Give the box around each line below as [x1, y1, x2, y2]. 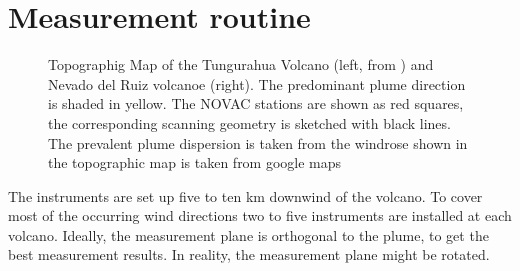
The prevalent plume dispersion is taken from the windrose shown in [48, 132, 468, 153]
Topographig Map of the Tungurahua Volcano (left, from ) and [48, 54, 434, 75]
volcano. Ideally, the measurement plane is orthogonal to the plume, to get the [8, 224, 489, 245]
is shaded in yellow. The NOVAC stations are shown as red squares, [48, 93, 464, 114]
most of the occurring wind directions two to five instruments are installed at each [8, 205, 512, 226]
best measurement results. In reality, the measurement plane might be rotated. [8, 244, 490, 265]
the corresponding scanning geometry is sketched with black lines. [48, 112, 451, 133]
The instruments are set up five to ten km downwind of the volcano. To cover [8, 185, 483, 206]
